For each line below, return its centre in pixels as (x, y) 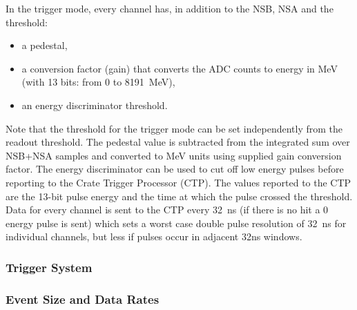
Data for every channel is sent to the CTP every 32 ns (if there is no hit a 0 (167, 210)
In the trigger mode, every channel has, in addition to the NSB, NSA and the (170, 8)
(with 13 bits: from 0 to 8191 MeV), (98, 82)
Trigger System (49, 267)
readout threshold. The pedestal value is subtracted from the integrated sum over (178, 142)
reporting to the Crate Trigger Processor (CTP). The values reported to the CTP (178, 182)
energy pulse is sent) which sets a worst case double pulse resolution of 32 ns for (176, 223)
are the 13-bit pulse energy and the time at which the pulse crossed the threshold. (179, 196)
